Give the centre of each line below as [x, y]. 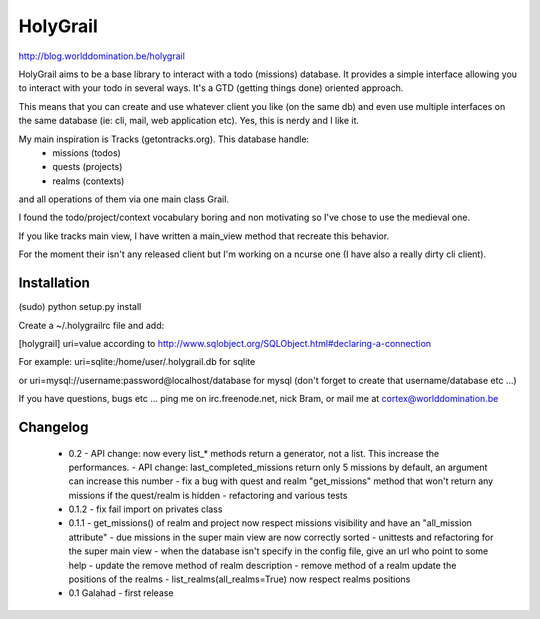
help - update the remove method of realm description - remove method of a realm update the [262, 565]
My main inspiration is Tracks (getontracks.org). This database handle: [164, 139]
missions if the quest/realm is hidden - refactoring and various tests [208, 495]
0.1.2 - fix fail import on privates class [145, 509]
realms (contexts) [88, 181]
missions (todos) [87, 152]
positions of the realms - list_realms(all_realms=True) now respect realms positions [239, 579]
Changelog [53, 426]
